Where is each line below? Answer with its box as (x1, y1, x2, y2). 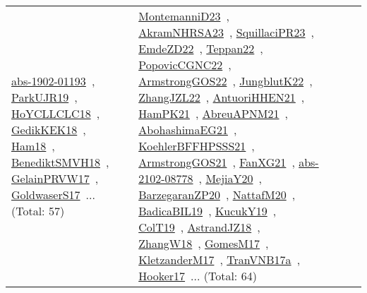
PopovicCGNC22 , (138, 56, 231, 73)
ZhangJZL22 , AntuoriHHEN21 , (138, 89, 305, 105)
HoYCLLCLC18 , (11, 105, 100, 121)
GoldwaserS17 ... (11, 186, 95, 203)
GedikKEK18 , (11, 121, 86, 138)
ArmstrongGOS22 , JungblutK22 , (138, 73, 313, 89)
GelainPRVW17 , (11, 170, 99, 186)
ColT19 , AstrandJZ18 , (138, 219, 260, 235)
